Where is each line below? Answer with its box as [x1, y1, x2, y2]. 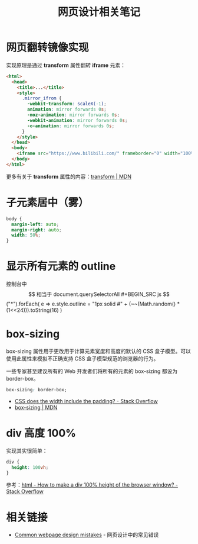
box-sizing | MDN [14, 404, 58, 411]
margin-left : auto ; [11, 221, 60, 227]
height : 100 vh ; [11, 464, 49, 471]
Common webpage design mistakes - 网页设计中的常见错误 [14, 531, 159, 539]
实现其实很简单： [6, 447, 48, 454]
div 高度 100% [6, 427, 77, 440]
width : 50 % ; [11, 232, 41, 239]
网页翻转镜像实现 [6, 41, 90, 54]
